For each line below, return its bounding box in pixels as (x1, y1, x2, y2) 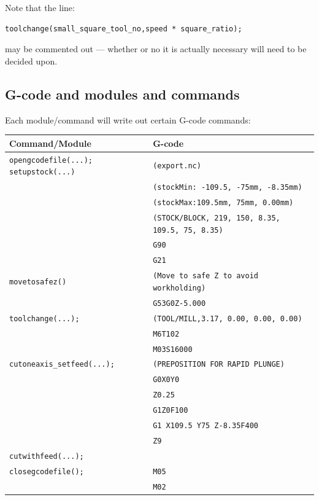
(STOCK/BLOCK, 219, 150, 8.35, (153, 213, 280, 222)
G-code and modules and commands (5, 84, 240, 103)
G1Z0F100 (153, 406, 188, 415)
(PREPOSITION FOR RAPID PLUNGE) (153, 360, 285, 369)
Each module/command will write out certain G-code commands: (5, 113, 251, 126)
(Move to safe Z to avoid (153, 271, 258, 281)
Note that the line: (5, 1, 75, 14)
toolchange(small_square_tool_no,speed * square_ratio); (5, 24, 242, 33)
